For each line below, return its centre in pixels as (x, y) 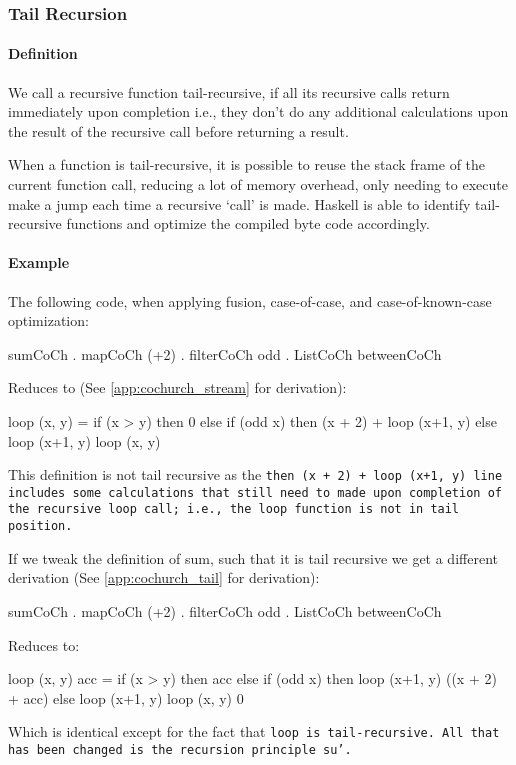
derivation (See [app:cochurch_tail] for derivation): (164, 577)
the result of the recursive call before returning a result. (178, 130)
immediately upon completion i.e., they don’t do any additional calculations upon (258, 111)
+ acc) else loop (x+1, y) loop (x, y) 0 (126, 697)
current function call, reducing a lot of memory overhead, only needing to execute (258, 184)
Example (39, 262)
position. (40, 526)
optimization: (48, 320)
